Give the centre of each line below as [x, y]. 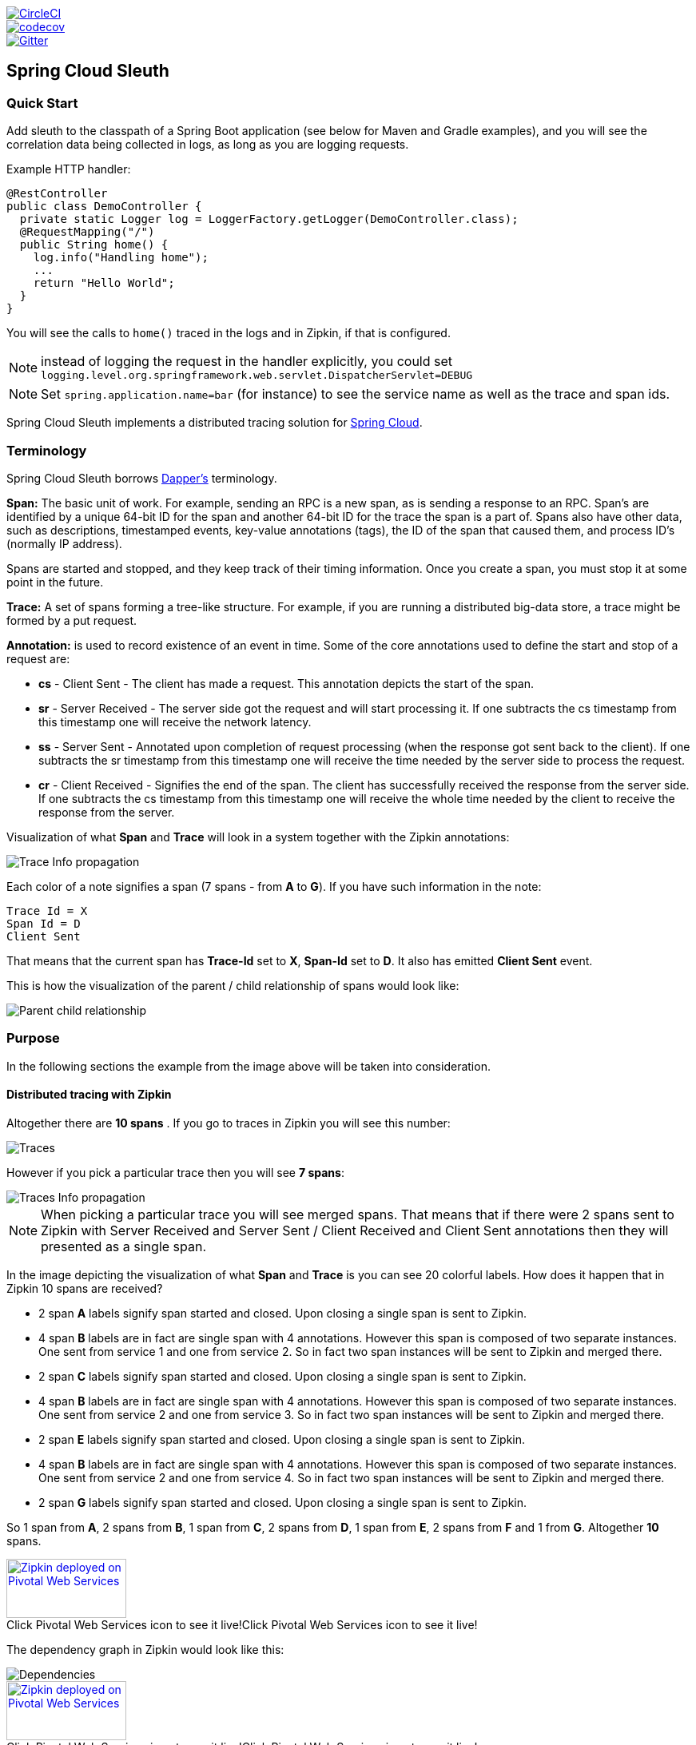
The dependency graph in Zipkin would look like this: [145, 1649]
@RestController [57, 194]
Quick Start [42, 103]
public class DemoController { [104, 207]
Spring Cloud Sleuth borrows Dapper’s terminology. [142, 478]
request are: [38, 658]
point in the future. [55, 582]
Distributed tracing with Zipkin [89, 1095]
